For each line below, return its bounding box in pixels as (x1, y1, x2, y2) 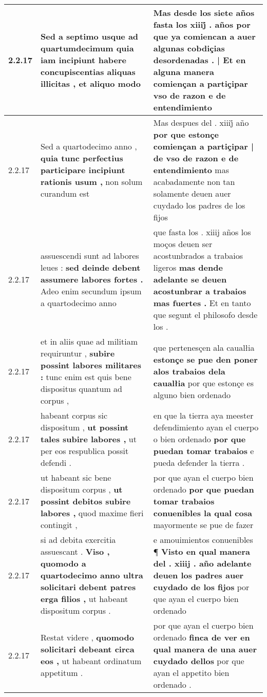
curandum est (41, 187, 90, 199)
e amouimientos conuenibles (153, 534, 253, 545)
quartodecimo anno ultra (41, 569, 143, 581)
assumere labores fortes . (41, 273, 143, 285)
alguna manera (153, 66, 215, 78)
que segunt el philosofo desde (153, 309, 258, 321)
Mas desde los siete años (153, 7, 255, 18)
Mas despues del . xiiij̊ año (153, 117, 249, 128)
